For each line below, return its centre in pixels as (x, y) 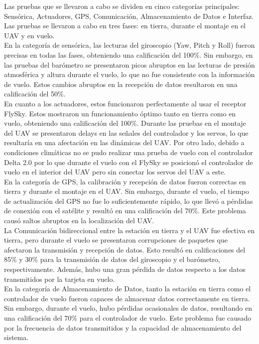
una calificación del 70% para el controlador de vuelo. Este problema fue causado (128, 318)
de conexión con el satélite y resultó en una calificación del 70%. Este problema (125, 211)
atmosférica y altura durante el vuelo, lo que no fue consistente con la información (129, 74)
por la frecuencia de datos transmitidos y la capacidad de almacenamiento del (123, 327)
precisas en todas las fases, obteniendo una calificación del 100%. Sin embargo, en (129, 54)
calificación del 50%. (35, 94)
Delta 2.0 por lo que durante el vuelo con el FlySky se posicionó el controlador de (129, 162)
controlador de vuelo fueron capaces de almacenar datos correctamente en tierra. (127, 298)
